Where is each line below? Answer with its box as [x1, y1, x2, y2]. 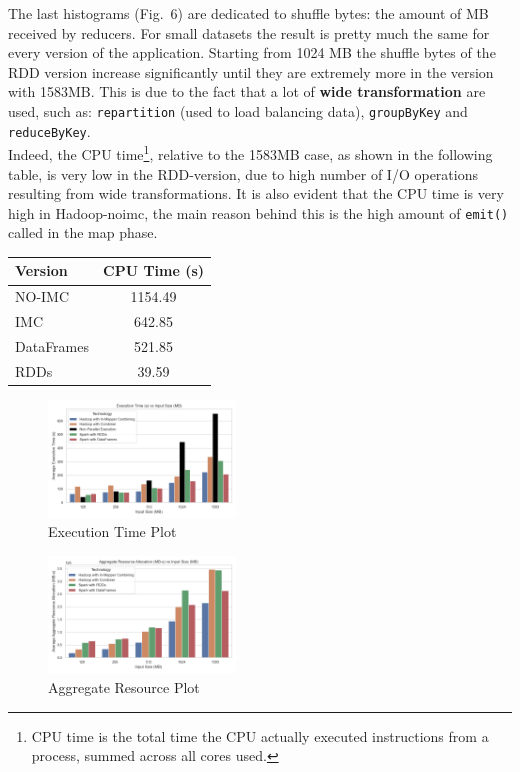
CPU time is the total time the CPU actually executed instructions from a [31, 725, 489, 746]
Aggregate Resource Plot [48, 677, 200, 698]
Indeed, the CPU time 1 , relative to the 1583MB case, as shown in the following [8, 141, 493, 164]
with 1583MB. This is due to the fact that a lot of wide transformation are [8, 81, 486, 102]
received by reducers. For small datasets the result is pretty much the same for [8, 22, 490, 43]
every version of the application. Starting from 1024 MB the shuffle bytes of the [8, 42, 496, 63]
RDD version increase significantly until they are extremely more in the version [8, 61, 494, 82]
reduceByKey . [8, 120, 91, 141]
